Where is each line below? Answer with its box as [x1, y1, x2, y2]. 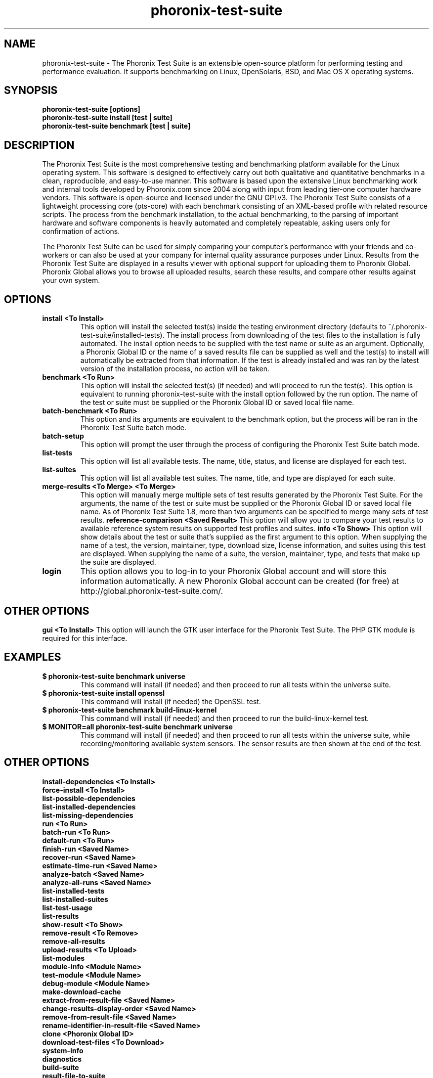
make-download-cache [42, 987, 121, 996]
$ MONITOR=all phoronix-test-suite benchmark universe [42, 722, 233, 731]
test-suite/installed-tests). [80, 331, 165, 340]
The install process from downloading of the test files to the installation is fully [166, 331, 421, 340]
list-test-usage [42, 903, 92, 912]
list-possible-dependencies [42, 794, 135, 803]
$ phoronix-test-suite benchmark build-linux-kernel [42, 705, 217, 714]
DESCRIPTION [4, 138, 75, 151]
